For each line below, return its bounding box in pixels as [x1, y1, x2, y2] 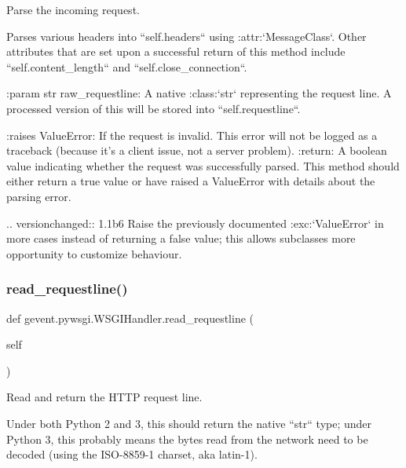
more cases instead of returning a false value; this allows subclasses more [6, 230, 356, 247]
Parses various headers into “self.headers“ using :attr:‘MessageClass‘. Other [6, 27, 367, 44]
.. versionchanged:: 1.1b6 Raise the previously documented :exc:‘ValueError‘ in [6, 214, 384, 231]
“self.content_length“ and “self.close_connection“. [6, 58, 247, 75]
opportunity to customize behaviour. [6, 245, 182, 261]
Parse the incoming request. [6, 2, 140, 17]
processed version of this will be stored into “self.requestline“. [6, 100, 301, 116]
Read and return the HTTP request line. [6, 389, 203, 405]
